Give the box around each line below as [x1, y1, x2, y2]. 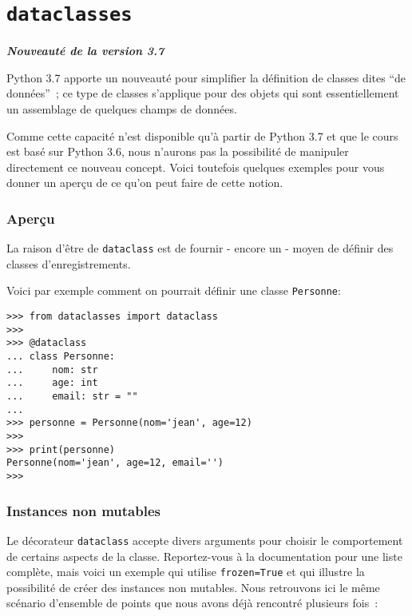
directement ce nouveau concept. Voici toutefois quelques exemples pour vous [6, 158, 385, 175]
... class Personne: [6, 351, 116, 363]
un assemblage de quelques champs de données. [6, 101, 237, 117]
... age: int [6, 377, 98, 389]
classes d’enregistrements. [6, 255, 131, 272]
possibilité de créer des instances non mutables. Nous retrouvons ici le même [6, 578, 380, 595]
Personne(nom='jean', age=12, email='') [6, 457, 224, 469]
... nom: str [6, 364, 98, 376]
